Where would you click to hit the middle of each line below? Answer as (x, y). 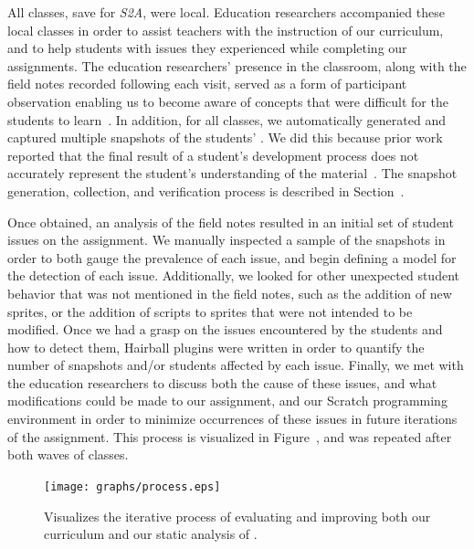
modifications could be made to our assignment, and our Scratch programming (227, 401)
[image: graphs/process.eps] (132, 486)
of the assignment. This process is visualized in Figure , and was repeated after (230, 436)
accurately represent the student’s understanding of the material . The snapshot (232, 173)
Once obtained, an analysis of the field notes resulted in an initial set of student (231, 222)
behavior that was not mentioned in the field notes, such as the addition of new (230, 293)
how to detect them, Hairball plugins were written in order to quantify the (216, 347)
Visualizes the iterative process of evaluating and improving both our (237, 516)
